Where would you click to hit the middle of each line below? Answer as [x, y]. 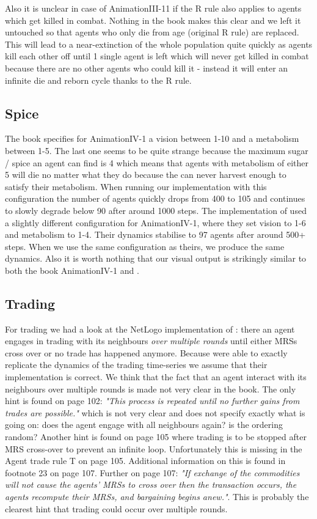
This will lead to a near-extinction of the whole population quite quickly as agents [159, 44]
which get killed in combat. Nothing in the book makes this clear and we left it [153, 20]
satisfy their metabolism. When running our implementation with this [136, 186]
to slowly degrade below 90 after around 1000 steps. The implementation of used [156, 210]
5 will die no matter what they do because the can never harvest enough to [146, 175]
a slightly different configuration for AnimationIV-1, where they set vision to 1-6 [155, 222]
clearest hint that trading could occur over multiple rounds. [116, 508]
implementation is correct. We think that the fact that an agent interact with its [156, 377]
